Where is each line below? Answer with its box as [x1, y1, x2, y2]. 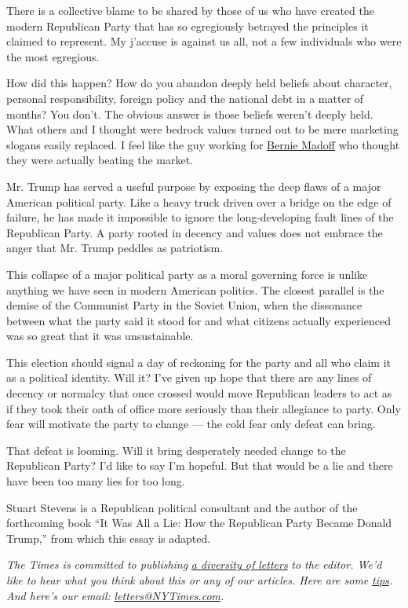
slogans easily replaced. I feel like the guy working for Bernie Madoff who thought [6, 136, 400, 152]
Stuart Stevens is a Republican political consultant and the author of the [6, 499, 358, 515]
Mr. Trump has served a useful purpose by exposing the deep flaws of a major [6, 178, 381, 194]
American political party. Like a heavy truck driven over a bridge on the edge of [6, 193, 392, 210]
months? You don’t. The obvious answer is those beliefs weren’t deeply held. [6, 105, 373, 122]
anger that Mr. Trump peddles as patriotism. [6, 240, 224, 256]
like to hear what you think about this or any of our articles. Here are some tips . [6, 572, 393, 588]
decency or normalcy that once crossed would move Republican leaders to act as [6, 385, 392, 401]
